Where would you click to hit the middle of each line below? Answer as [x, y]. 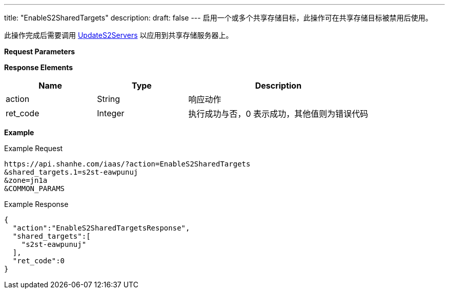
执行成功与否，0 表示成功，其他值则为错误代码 [278, 114]
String [109, 99]
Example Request [34, 148]
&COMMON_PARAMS [35, 189]
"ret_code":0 [39, 261]
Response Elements [39, 67]
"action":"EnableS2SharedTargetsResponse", [101, 228]
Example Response [36, 204]
